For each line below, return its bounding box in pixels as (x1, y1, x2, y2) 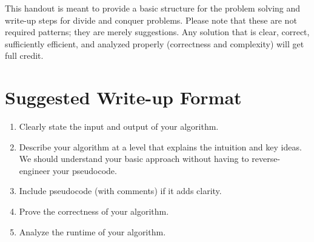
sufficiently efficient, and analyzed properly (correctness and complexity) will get (5, 37, 304, 50)
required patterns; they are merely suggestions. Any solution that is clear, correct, (5, 25, 310, 38)
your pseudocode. (53, 164, 117, 176)
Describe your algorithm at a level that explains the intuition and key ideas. (19, 140, 302, 153)
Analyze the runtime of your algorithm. (19, 225, 166, 238)
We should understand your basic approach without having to (19, 152, 249, 165)
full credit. (5, 49, 44, 62)
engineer (19, 164, 50, 176)
